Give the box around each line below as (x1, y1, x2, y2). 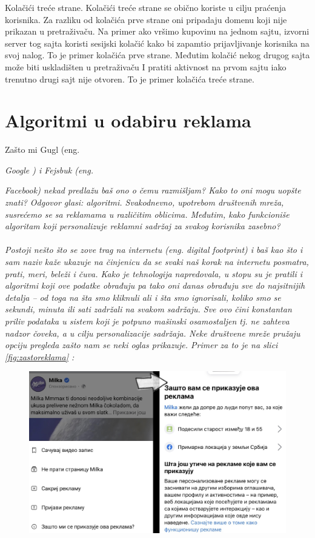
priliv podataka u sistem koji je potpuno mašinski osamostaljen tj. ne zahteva (5, 315, 290, 327)
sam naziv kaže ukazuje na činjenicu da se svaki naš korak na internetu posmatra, (5, 255, 309, 268)
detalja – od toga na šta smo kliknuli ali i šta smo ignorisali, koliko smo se (5, 291, 281, 303)
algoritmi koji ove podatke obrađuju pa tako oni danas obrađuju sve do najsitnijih (5, 279, 305, 292)
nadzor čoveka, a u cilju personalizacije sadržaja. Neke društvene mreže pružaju (5, 326, 300, 339)
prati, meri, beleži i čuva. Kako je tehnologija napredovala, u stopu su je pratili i (5, 267, 303, 280)
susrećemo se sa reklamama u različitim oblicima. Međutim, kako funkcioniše (5, 207, 290, 220)
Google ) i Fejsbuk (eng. (5, 163, 93, 176)
